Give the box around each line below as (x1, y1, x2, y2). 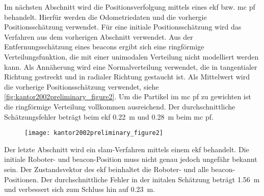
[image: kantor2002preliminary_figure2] (24, 129, 164, 137)
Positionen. (4, 174, 39, 184)
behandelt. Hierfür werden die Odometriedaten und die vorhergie (4, 11, 207, 22)
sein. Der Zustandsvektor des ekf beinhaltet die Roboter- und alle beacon (4, 163, 233, 174)
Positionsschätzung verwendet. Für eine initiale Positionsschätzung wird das (4, 21, 242, 32)
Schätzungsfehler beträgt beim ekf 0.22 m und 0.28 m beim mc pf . (4, 111, 214, 122)
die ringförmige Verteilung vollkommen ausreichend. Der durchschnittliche (4, 101, 235, 111)
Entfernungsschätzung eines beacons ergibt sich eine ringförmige (4, 41, 204, 52)
